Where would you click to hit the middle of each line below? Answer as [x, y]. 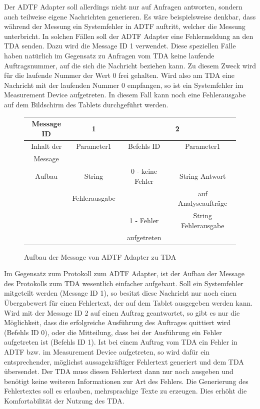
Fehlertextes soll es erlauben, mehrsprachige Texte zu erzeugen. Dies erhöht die [125, 391]
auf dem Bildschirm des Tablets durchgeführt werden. [86, 104]
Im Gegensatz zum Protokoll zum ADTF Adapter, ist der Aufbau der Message [124, 273]
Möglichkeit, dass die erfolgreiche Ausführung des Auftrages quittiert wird [117, 322]
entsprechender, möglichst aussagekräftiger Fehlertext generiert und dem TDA [124, 361]
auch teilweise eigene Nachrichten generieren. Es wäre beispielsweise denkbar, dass [130, 16]
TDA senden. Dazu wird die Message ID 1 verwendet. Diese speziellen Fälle [120, 46]
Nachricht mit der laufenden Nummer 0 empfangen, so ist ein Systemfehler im [124, 85]
